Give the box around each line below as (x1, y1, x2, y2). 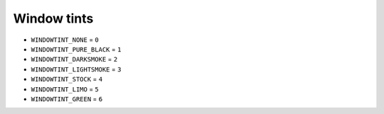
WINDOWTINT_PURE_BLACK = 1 (31, 45, 122, 53)
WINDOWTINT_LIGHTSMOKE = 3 (31, 64, 122, 74)
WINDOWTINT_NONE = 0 (31, 35, 100, 44)
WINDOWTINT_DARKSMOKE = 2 (31, 55, 118, 64)
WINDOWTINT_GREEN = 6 (31, 94, 103, 103)
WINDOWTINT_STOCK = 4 (31, 75, 103, 84)
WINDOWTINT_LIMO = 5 (31, 85, 100, 93)
